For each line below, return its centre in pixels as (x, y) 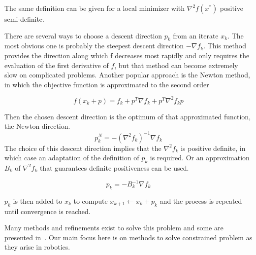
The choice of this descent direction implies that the (83, 148)
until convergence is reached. (48, 211)
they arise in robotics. (37, 247)
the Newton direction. (37, 126)
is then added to (38, 200)
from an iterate (196, 35)
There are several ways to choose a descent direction (83, 35)
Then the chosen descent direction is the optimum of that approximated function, (128, 116)
